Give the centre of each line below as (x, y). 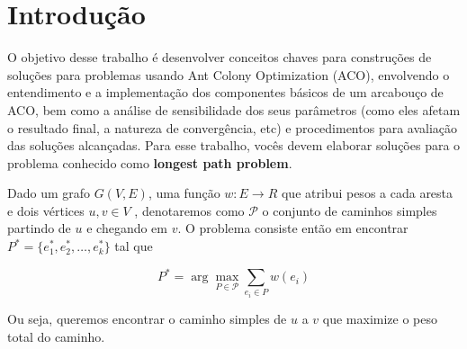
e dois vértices (46, 210)
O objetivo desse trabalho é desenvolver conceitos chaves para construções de (220, 57)
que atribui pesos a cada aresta (367, 193)
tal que (134, 246)
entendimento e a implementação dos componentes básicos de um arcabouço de (225, 92)
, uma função (184, 193)
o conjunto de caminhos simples (350, 210)
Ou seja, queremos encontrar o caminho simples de (147, 319)
